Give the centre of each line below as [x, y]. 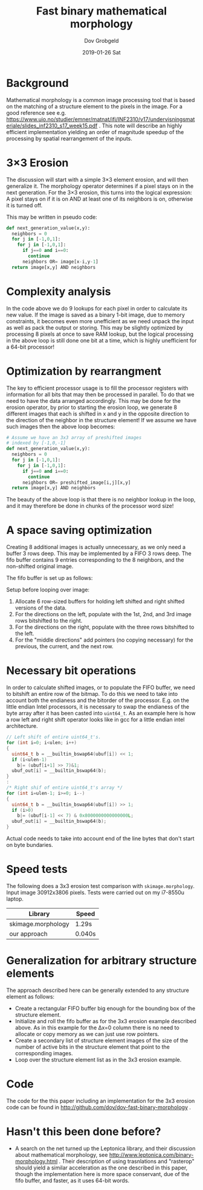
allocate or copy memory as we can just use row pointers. [87, 1034]
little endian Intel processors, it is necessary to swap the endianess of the [98, 707]
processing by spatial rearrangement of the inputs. [69, 138]
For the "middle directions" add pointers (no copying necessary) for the [104, 640]
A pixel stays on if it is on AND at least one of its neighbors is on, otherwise [100, 199]
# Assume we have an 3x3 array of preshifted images [74, 437]
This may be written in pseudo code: [52, 217]
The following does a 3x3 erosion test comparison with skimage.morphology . [101, 886]
